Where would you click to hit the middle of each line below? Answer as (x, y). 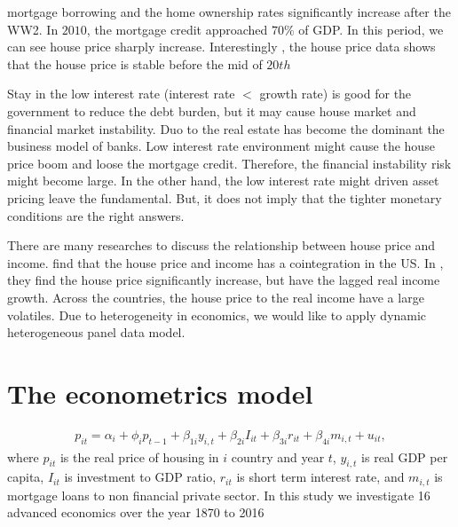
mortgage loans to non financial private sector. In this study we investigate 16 (219, 495)
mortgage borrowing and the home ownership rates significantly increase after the (229, 12)
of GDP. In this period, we (371, 29)
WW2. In (33, 29)
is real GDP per (405, 456)
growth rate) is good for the (336, 94)
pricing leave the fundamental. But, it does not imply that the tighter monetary (225, 197)
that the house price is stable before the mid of (135, 63)
